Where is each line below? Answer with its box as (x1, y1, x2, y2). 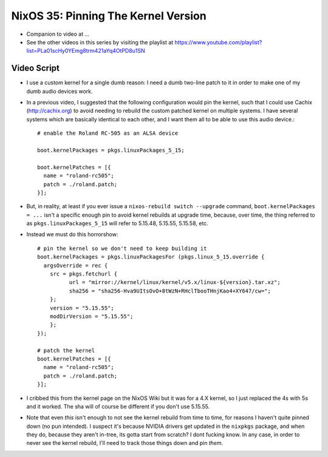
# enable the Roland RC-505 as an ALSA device (37, 130, 179, 137)
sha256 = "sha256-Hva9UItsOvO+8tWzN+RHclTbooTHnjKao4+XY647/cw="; (69, 287, 272, 294)
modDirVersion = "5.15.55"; (49, 313, 134, 320)
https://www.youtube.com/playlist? (174, 38, 262, 46)
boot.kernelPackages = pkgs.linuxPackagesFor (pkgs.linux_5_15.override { (37, 254, 265, 260)
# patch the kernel (37, 347, 95, 354)
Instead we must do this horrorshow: (26, 231, 118, 238)
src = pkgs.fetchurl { (49, 271, 118, 277)
